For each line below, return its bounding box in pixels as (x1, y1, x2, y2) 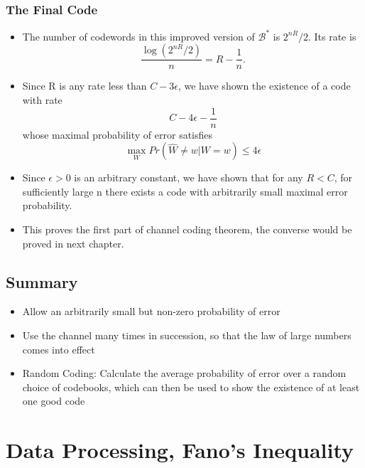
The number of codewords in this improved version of (22, 28, 255, 43)
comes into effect (22, 341, 95, 356)
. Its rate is (307, 28, 356, 43)
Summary (6, 270, 78, 292)
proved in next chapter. (22, 235, 124, 250)
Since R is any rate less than (22, 78, 147, 93)
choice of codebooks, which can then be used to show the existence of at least (22, 379, 360, 394)
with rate (22, 92, 62, 107)
